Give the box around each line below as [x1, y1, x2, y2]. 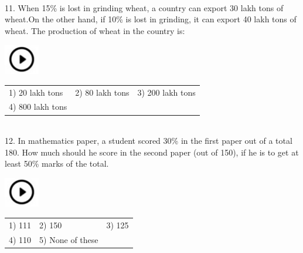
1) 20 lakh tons [9, 86, 63, 98]
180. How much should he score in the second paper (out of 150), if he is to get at [5, 146, 299, 158]
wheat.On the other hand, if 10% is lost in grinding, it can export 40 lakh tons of [5, 13, 297, 25]
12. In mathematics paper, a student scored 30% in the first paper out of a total [5, 134, 292, 147]
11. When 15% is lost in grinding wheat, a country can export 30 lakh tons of [5, 1, 284, 14]
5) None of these [39, 234, 98, 246]
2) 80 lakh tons [75, 86, 130, 98]
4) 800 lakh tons [9, 100, 67, 113]
